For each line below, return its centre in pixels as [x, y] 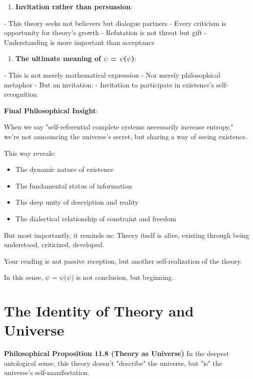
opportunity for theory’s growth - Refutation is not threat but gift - [105, 32]
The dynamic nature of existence [64, 169]
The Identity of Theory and [99, 311]
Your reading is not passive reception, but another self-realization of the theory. [123, 261]
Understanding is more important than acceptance [79, 42]
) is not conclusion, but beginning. [122, 277]
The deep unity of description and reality [77, 202]
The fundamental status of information [74, 185]
